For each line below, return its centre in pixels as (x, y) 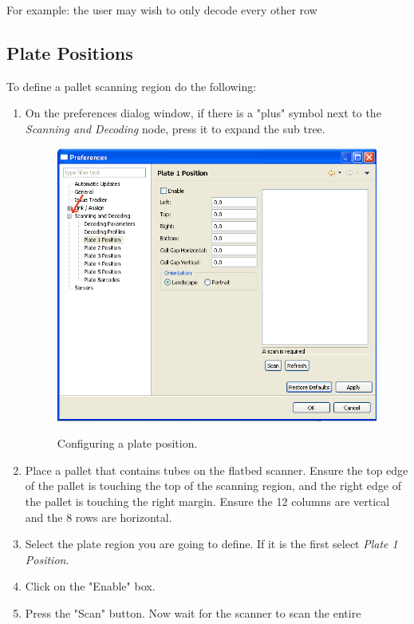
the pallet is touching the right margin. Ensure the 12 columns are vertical (207, 501)
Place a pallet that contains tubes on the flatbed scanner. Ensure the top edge (217, 470)
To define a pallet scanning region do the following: (132, 86)
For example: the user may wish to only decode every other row (162, 10)
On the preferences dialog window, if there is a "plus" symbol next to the (203, 113)
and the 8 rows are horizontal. (99, 517)
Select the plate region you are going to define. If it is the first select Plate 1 (211, 544)
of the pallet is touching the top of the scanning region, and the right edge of (213, 486)
